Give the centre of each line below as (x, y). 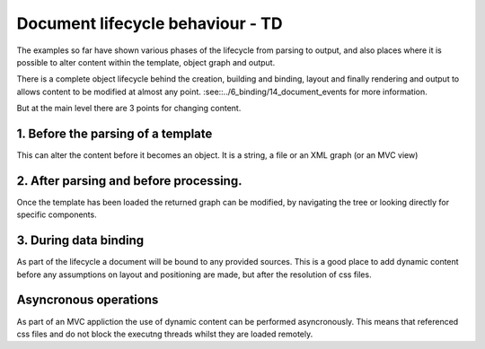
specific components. (57, 214)
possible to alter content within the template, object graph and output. (146, 62)
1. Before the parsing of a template (115, 133)
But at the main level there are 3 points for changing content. (129, 109)
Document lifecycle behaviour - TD (150, 23)
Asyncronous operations (88, 300)
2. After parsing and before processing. (129, 181)
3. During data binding (80, 241)
